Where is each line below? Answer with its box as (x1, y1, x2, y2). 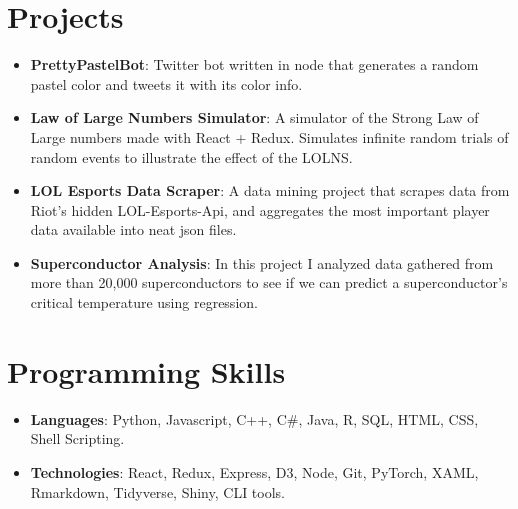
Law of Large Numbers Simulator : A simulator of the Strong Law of (30, 107, 479, 128)
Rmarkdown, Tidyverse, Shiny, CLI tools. (30, 481, 285, 502)
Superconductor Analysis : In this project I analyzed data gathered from (30, 252, 494, 273)
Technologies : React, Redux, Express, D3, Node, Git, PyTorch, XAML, (30, 461, 479, 482)
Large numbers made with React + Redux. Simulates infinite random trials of (30, 126, 509, 147)
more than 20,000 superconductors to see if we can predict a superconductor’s (30, 272, 508, 293)
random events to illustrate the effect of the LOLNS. (30, 146, 353, 167)
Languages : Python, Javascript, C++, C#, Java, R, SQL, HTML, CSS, (30, 408, 479, 429)
